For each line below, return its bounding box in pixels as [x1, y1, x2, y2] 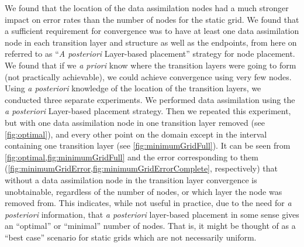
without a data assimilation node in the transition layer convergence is [5, 173, 257, 186]
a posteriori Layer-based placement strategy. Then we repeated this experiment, [5, 105, 291, 117]
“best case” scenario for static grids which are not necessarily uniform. [5, 231, 257, 243]
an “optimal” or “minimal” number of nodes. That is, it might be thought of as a [5, 219, 296, 232]
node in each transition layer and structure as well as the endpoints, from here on [5, 36, 297, 48]
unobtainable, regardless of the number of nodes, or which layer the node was [5, 185, 282, 197]
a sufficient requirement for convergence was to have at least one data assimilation [5, 25, 299, 37]
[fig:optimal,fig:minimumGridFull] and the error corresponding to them [5, 150, 258, 163]
